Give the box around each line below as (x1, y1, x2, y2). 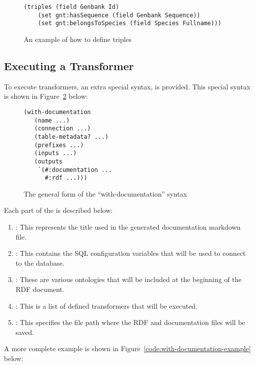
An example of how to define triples (24, 34, 132, 44)
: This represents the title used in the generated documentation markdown (15, 222, 241, 232)
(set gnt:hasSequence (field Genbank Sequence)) (37, 11, 200, 19)
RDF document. (15, 284, 65, 294)
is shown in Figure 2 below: (4, 91, 88, 101)
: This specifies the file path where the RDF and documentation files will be (15, 317, 246, 327)
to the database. (15, 257, 65, 268)
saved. (15, 326, 34, 337)
